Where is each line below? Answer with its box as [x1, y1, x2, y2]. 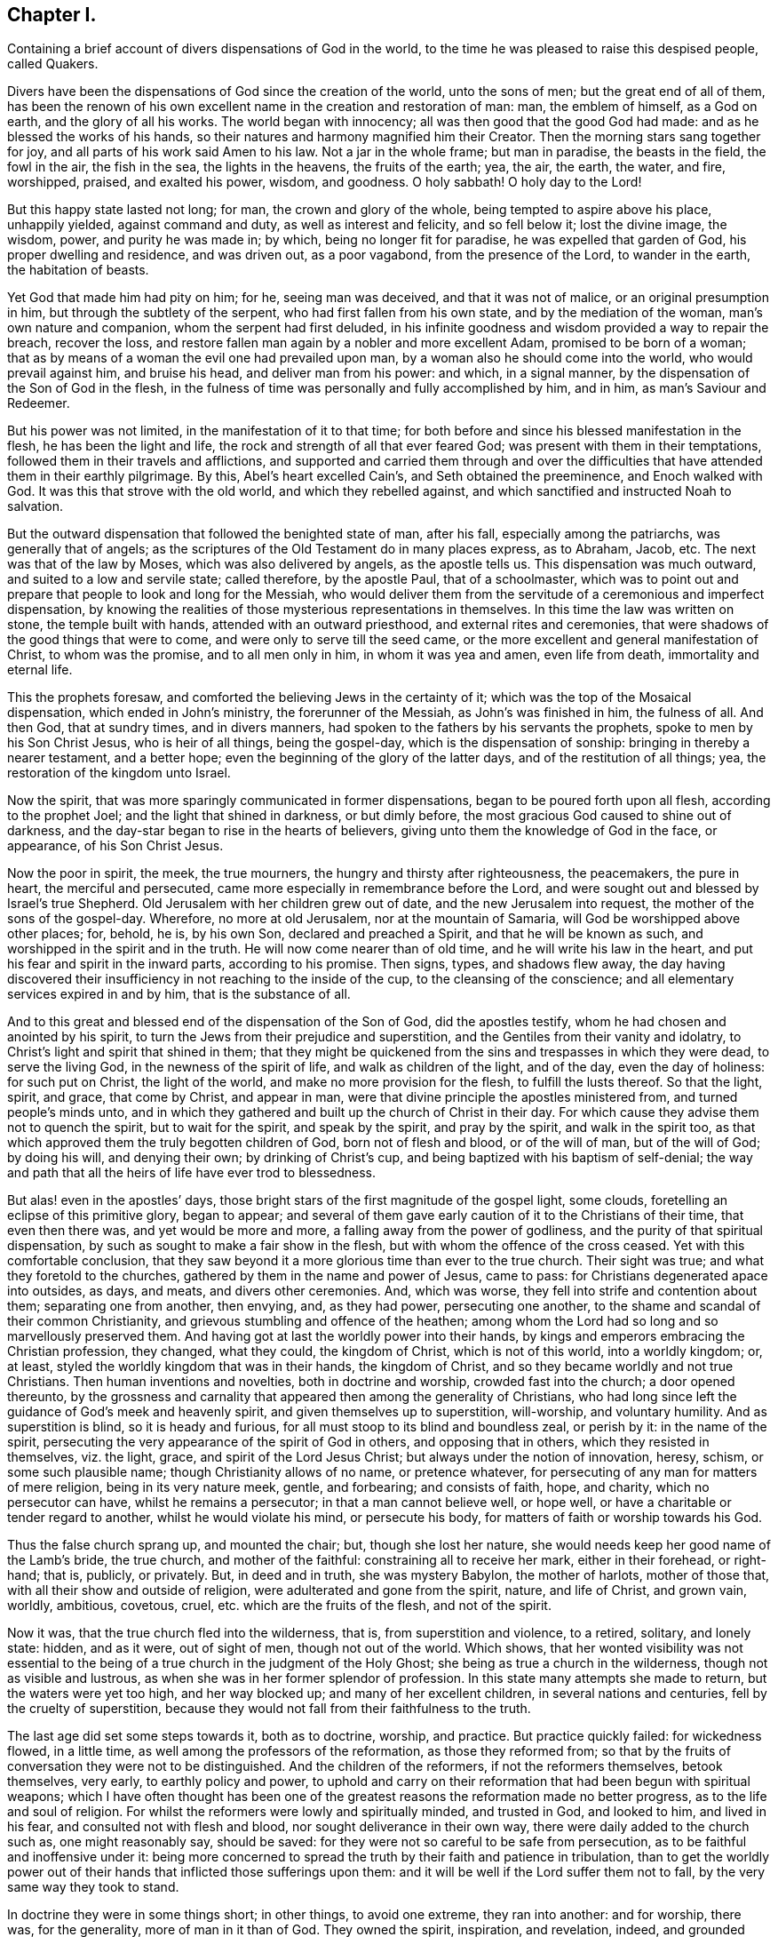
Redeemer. [7, 395, 70, 411]
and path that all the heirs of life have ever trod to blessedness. [7, 1165, 377, 1181]
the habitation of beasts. [7, 262, 149, 278]
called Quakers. [7, 56, 99, 72]
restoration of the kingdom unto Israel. [7, 765, 231, 781]
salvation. [7, 498, 64, 514]
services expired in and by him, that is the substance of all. [7, 986, 351, 1002]
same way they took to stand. [7, 1879, 179, 1895]
